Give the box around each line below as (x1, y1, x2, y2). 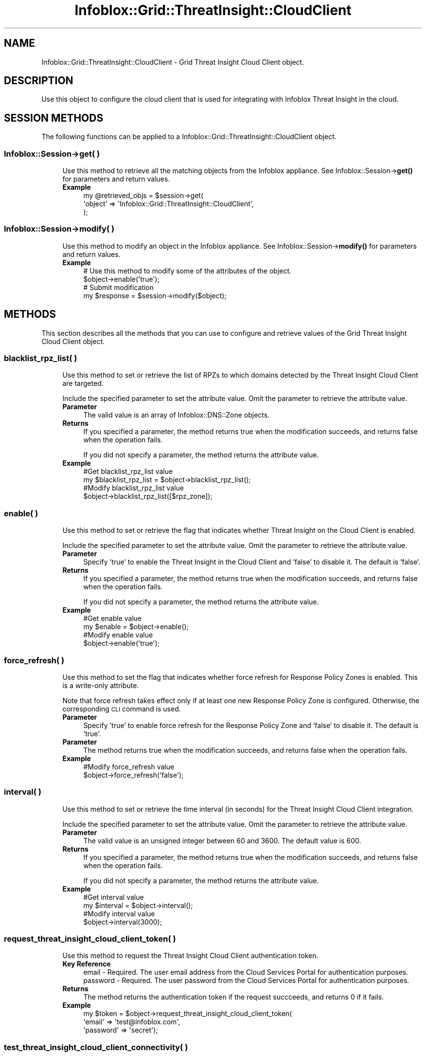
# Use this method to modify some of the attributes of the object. (83, 266, 292, 275)
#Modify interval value (83, 909, 155, 918)
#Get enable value (83, 614, 142, 623)
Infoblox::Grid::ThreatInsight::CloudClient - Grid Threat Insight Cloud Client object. (41, 57, 304, 66)
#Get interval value (83, 892, 144, 901)
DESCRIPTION (4, 74, 73, 87)
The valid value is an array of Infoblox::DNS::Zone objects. (83, 411, 270, 419)
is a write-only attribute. (62, 681, 139, 690)
